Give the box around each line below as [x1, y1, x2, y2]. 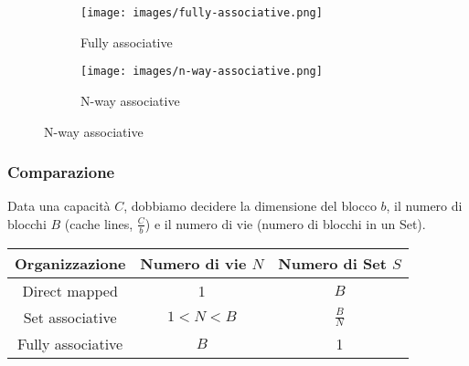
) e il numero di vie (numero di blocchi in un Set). [144, 214, 426, 233]
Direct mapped [22, 279, 118, 301]
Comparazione [7, 161, 115, 183]
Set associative [23, 306, 117, 328]
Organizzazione [15, 252, 126, 274]
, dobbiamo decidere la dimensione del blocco [123, 196, 377, 215]
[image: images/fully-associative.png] [80, 6, 323, 19]
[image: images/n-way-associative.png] [80, 65, 323, 78]
